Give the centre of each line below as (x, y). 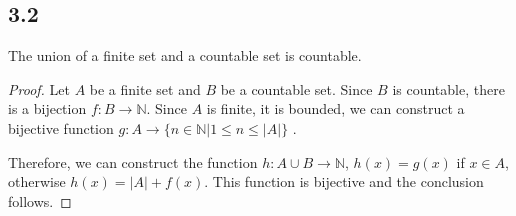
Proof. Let (39, 88)
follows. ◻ (40, 200)
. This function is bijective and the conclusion (344, 181)
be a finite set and (145, 88)
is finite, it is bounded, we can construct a (335, 108)
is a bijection (47, 108)
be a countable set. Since (296, 88)
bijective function (61, 127)
